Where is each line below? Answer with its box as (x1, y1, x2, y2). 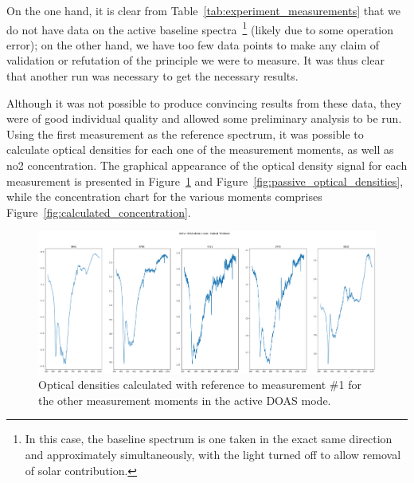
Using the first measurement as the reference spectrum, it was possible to (6, 125, 364, 142)
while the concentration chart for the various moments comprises (6, 188, 322, 205)
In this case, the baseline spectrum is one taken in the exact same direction (25, 430, 393, 447)
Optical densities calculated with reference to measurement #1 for (38, 376, 361, 393)
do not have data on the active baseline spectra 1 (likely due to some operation (6, 18, 394, 37)
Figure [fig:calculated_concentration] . (6, 203, 191, 220)
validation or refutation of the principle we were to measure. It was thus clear (6, 52, 385, 69)
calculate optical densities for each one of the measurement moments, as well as (6, 141, 394, 158)
